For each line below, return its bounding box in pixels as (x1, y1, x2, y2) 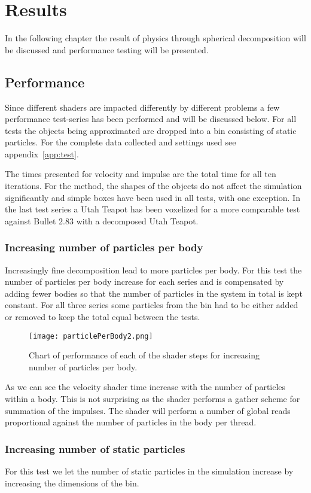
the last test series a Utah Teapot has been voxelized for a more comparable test (5, 203, 300, 215)
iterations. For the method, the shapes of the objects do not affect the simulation (5, 179, 302, 192)
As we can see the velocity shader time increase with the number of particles (5, 381, 286, 393)
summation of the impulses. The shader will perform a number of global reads (5, 404, 291, 416)
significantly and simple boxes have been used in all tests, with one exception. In (5, 191, 300, 203)
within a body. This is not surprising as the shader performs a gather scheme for (5, 392, 300, 405)
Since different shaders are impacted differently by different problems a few (5, 101, 280, 113)
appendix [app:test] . (5, 147, 79, 160)
